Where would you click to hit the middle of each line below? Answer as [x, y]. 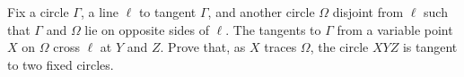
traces [280, 47]
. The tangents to [273, 29]
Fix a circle [38, 12]
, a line [99, 12]
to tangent [167, 12]
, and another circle [261, 12]
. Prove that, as [203, 47]
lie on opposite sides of [147, 29]
